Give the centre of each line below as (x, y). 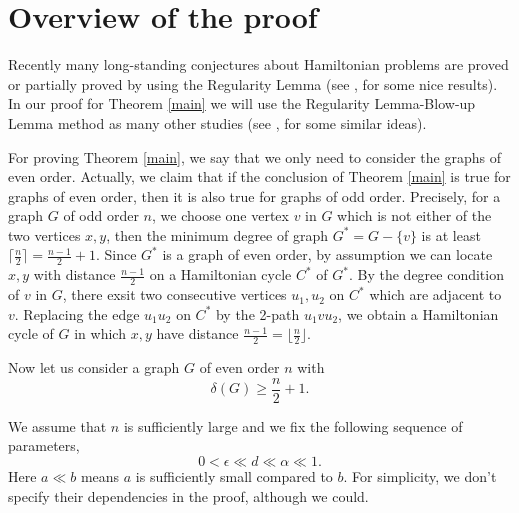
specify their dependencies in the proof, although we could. (188, 495)
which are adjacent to (435, 294)
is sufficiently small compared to (234, 475)
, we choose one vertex (220, 215)
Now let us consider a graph (94, 367)
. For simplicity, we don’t (420, 475)
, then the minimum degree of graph (217, 234)
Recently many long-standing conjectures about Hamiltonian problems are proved (258, 64)
